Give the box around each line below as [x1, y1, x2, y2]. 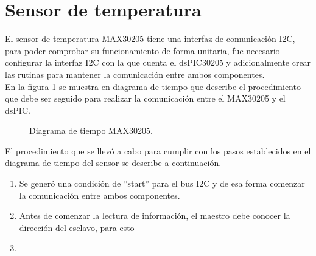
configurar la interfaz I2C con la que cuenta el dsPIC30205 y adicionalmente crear [5, 56, 311, 69]
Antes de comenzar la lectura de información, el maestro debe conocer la [19, 209, 290, 222]
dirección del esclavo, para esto [19, 221, 135, 234]
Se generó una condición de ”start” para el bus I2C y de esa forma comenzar [19, 177, 305, 190]
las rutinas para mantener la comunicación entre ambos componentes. [5, 67, 265, 80]
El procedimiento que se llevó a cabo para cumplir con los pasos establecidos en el [5, 144, 311, 157]
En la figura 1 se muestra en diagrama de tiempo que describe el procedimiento [5, 80, 301, 92]
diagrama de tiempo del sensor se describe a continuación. [5, 156, 222, 169]
